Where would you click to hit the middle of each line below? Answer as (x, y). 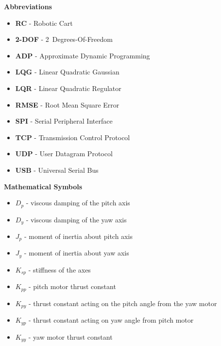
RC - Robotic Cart (44, 23)
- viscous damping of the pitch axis (78, 203)
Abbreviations (28, 6)
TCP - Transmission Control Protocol (73, 137)
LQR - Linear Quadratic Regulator (68, 88)
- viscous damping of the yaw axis (76, 219)
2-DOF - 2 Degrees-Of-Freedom (64, 39)
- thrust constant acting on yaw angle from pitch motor (111, 320)
